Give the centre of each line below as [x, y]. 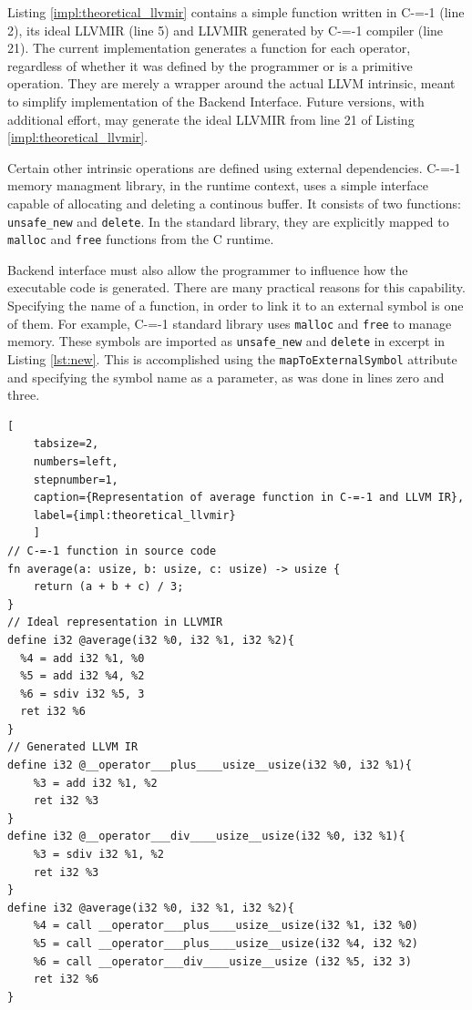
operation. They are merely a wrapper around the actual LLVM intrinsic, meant [231, 83]
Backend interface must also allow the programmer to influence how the [208, 269]
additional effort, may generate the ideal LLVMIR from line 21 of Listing [211, 119]
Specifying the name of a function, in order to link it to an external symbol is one [236, 306]
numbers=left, [76, 461]
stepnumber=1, [76, 479]
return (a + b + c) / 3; [108, 587]
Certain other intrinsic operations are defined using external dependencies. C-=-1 [234, 167]
